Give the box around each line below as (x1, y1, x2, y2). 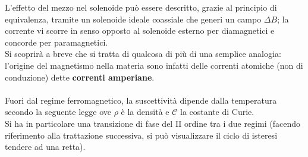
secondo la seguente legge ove (5, 105, 111, 118)
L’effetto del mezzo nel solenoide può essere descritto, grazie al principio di (5, 1, 277, 13)
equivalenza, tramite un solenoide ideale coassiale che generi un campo (5, 12, 262, 25)
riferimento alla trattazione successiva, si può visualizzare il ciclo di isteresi (5, 129, 278, 141)
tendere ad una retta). (5, 140, 86, 153)
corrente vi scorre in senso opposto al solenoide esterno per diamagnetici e (5, 24, 275, 37)
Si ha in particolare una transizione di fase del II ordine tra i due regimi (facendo (5, 117, 301, 129)
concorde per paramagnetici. (5, 36, 108, 48)
